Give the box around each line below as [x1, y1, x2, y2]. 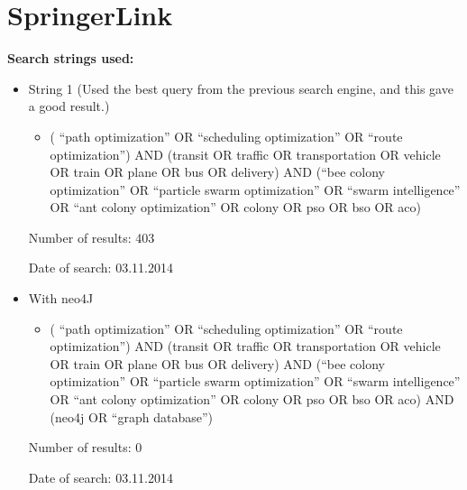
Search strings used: [7, 49, 134, 68]
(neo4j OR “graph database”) [50, 407, 213, 426]
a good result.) [28, 97, 110, 116]
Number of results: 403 [28, 227, 155, 246]
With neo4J [28, 289, 94, 308]
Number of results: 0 [28, 438, 142, 457]
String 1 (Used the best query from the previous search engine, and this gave [28, 79, 453, 97]
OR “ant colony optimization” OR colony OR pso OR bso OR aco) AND [50, 390, 454, 409]
